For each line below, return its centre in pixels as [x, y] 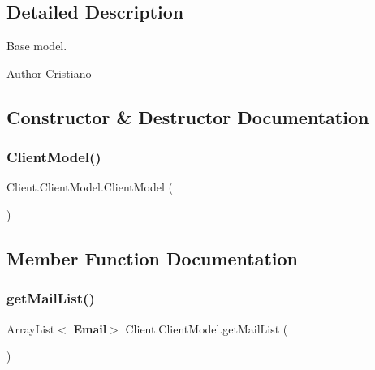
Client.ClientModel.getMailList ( [207, 328]
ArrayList [31, 328]
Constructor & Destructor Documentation [188, 116]
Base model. [37, 46]
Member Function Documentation [153, 258]
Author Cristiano [49, 73]
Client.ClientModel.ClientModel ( [90, 187]
